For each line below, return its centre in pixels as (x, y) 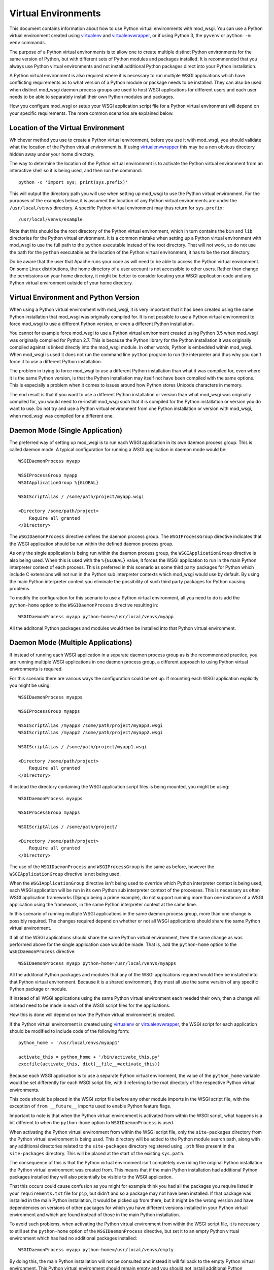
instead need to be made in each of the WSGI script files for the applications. (90, 1005)
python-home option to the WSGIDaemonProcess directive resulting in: (84, 605)
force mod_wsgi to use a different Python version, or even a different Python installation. (102, 324)
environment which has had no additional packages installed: (73, 1238)
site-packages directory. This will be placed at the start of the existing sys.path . (97, 1153)
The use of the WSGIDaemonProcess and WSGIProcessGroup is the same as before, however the (112, 867)
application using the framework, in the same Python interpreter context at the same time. (103, 905)
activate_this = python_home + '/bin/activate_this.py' (89, 1057)
